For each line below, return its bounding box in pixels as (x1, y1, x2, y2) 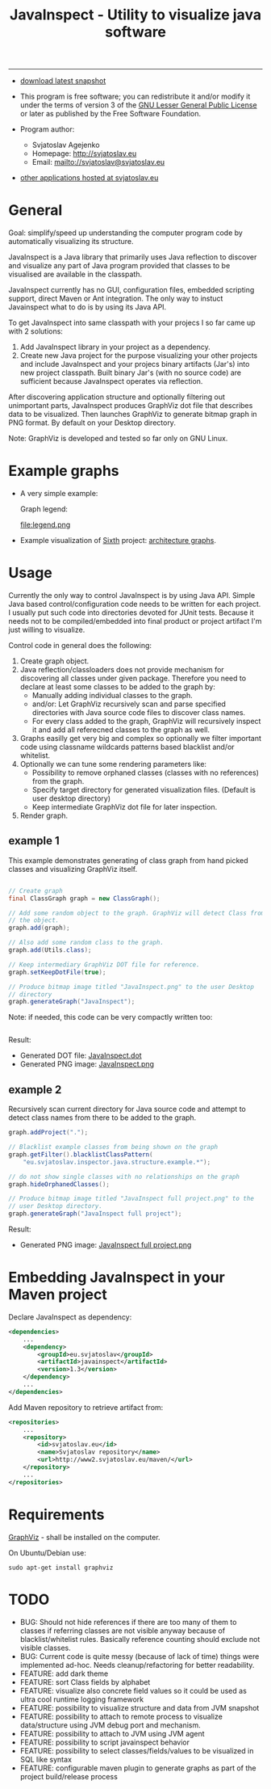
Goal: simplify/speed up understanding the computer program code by (8, 228, 244, 238)
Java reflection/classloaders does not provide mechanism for (19, 665, 224, 674)
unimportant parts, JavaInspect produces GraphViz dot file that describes (8, 401, 253, 410)
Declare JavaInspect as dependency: (8, 1311, 132, 1322)
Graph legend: (19, 504, 69, 514)
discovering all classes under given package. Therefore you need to (19, 673, 247, 683)
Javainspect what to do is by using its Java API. (8, 302, 167, 312)
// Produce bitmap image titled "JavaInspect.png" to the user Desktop (8, 983, 254, 991)
